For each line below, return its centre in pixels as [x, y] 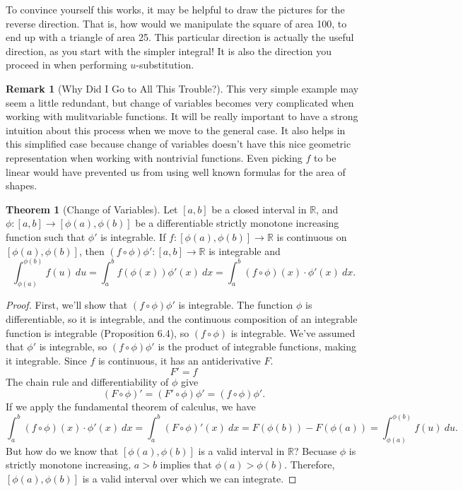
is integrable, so [73, 347]
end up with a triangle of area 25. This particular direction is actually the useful [180, 37]
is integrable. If [133, 236]
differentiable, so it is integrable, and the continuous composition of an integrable [182, 318]
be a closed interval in [259, 209]
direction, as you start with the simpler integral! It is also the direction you [169, 51]
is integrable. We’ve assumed [293, 332]
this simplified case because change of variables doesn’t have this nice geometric [178, 144]
